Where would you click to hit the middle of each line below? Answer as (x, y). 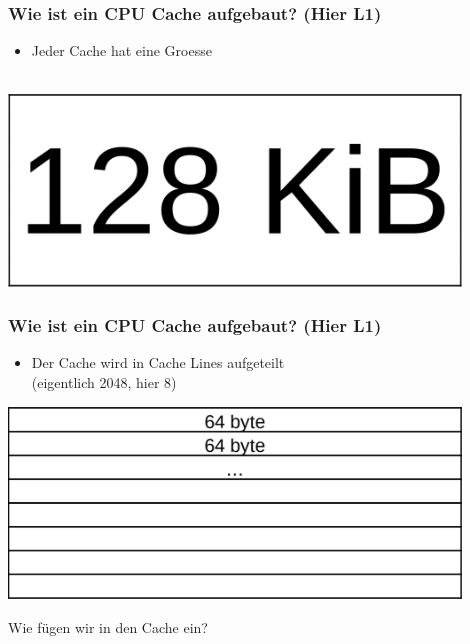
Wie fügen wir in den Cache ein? (108, 626)
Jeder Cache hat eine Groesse (121, 50)
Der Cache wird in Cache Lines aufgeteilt (158, 362)
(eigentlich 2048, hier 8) (104, 382)
